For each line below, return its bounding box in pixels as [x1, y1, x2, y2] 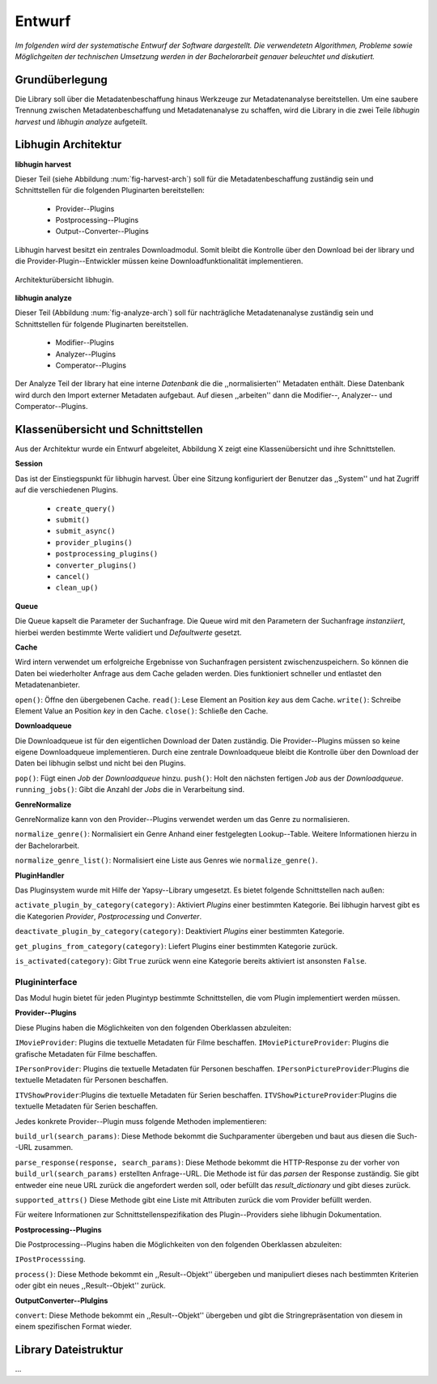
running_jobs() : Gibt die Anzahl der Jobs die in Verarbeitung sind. [15, 785, 245, 794]
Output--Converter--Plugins [55, 227, 149, 236]
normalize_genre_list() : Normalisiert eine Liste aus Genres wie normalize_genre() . [15, 855, 319, 866]
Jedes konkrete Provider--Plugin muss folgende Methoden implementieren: [15, 1116, 267, 1126]
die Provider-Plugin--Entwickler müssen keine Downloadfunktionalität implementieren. [15, 256, 303, 266]
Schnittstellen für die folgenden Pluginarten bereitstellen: [15, 185, 206, 195]
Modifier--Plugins [55, 338, 115, 347]
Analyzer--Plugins [55, 349, 117, 359]
